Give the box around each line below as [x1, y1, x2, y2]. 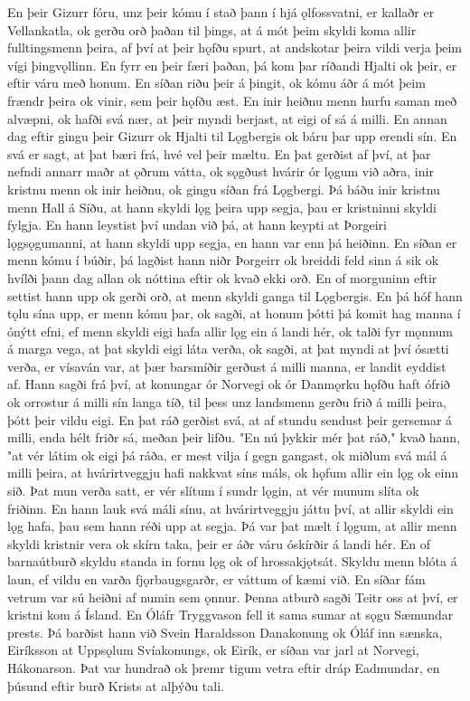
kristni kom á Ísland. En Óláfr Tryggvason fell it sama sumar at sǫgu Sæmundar [7, 605, 454, 624]
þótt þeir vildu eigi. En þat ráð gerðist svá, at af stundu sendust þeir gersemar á [7, 410, 453, 429]
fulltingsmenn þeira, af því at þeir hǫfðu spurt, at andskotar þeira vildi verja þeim [7, 38, 462, 57]
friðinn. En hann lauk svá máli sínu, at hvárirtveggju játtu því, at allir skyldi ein [7, 498, 454, 517]
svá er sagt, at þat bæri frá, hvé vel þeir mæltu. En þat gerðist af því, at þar [7, 144, 431, 163]
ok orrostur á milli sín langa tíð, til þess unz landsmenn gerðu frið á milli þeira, [7, 393, 446, 412]
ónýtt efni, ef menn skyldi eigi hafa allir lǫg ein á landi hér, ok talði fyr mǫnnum [7, 321, 453, 340]
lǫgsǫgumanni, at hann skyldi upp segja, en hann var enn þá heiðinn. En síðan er [7, 232, 457, 251]
